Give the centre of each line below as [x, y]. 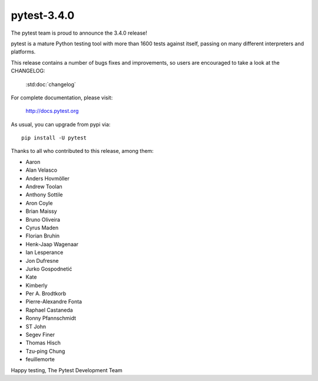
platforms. [23, 52]
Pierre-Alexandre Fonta [54, 302]
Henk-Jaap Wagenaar [52, 244]
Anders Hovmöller [48, 178]
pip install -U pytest [54, 138]
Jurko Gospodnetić [49, 269]
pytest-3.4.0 [43, 15]
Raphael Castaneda [49, 310]
